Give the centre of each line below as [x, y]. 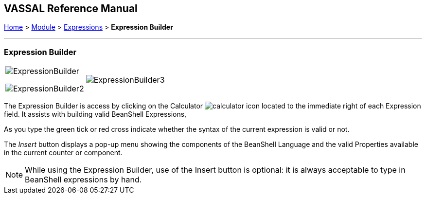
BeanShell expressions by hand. [83, 180]
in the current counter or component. [63, 153]
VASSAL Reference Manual [71, 9]
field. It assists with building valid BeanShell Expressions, [95, 114]
